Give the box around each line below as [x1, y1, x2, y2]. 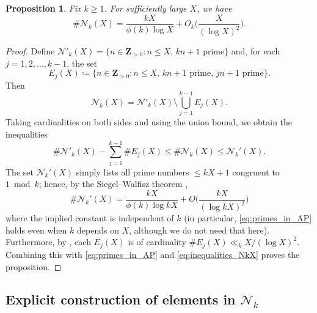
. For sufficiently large [104, 2, 187, 14]
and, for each [231, 45, 280, 57]
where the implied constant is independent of [5, 212, 174, 224]
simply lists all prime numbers [76, 165, 189, 178]
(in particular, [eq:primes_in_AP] [184, 212, 312, 224]
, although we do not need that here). [129, 223, 270, 236]
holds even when [5, 223, 67, 236]
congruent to [232, 165, 280, 178]
